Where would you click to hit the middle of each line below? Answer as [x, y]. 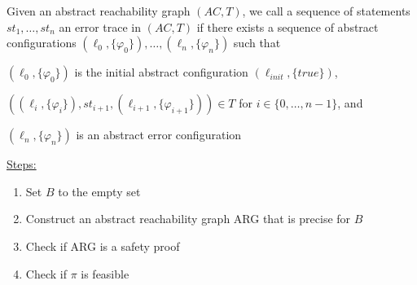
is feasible [105, 273]
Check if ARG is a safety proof [103, 246]
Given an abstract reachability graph [99, 11]
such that [257, 43]
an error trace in [100, 26]
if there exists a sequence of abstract [288, 26]
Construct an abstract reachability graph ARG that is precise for [188, 219]
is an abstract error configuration [159, 135]
